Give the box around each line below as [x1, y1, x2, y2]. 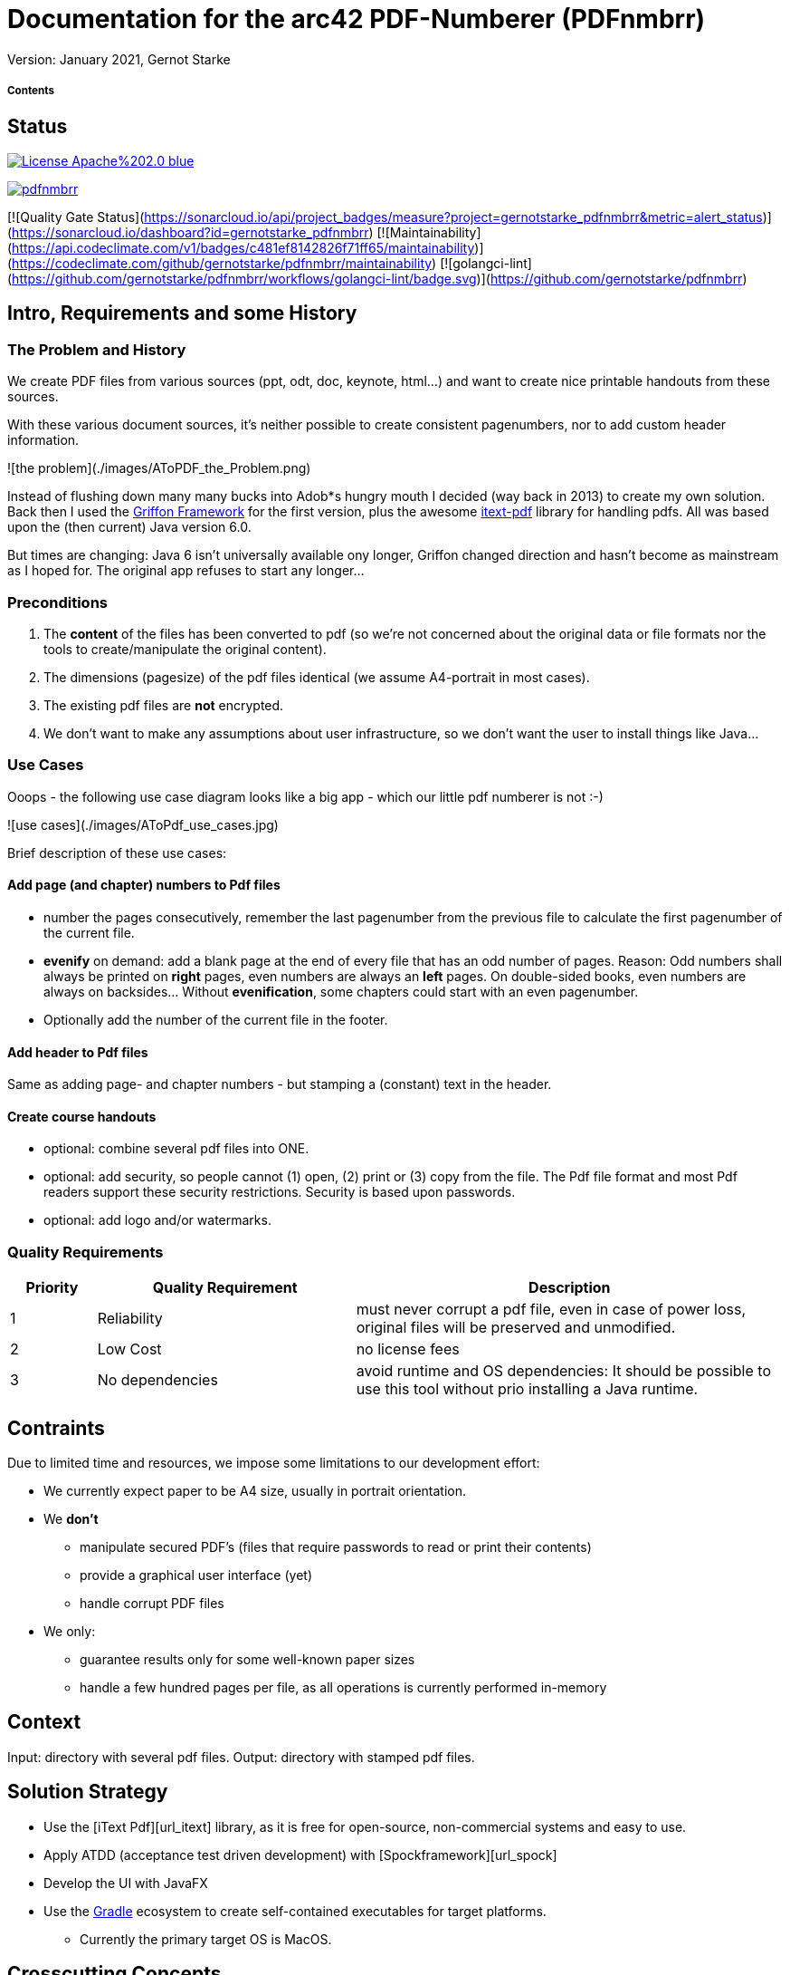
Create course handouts [7, 1108, 157, 1124]
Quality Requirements [7, 1242, 164, 1261]
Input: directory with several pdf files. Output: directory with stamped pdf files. [7, 1749, 475, 1765]
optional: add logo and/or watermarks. [43, 1212, 271, 1228]
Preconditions [7, 592, 109, 612]
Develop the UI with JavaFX [43, 1874, 208, 1891]
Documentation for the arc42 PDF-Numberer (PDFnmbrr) [7, 4, 706, 34]
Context [7, 1710, 81, 1734]
